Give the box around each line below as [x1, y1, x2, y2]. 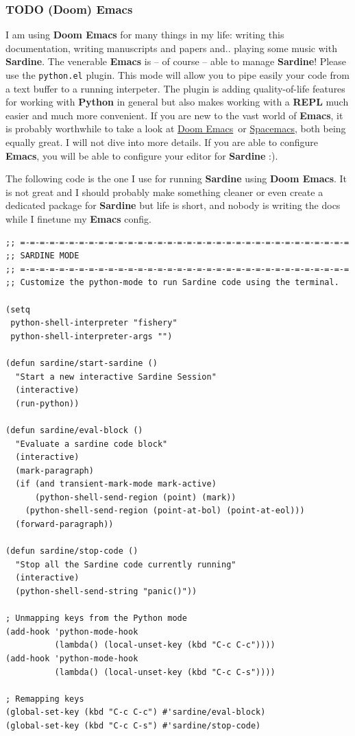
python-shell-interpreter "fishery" [10, 318, 177, 328]
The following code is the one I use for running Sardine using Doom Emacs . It [5, 171, 347, 186]
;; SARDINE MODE [5, 251, 79, 261]
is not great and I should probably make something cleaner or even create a [5, 184, 323, 199]
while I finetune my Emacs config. [5, 212, 151, 225]
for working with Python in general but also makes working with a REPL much [5, 95, 349, 109]
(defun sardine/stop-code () [5, 546, 138, 556]
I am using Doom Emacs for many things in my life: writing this [5, 27, 284, 42]
